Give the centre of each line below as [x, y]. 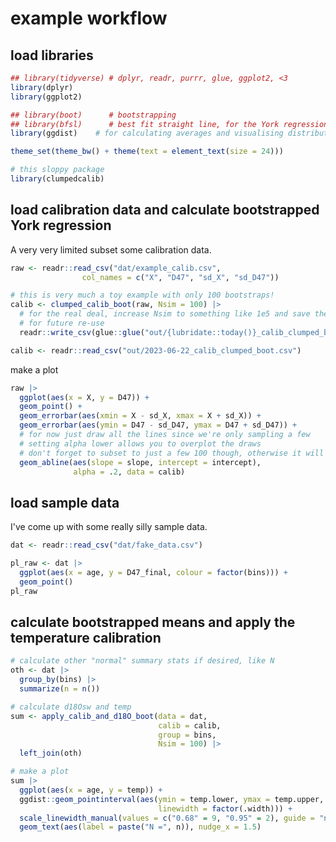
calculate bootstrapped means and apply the [153, 622]
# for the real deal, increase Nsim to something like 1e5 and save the [174, 314]
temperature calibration [86, 638]
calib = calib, [190, 725]
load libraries [52, 55]
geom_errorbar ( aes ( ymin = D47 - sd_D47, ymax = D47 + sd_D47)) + [158, 425]
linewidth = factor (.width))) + [225, 808]
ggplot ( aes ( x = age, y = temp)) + [91, 790]
